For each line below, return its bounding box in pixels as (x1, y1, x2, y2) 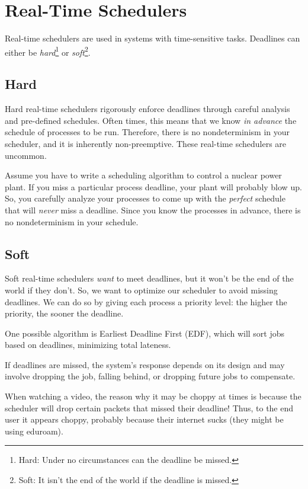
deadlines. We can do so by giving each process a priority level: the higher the (5, 295, 287, 308)
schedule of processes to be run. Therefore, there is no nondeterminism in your (5, 126, 290, 138)
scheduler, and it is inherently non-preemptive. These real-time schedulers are (5, 137, 287, 149)
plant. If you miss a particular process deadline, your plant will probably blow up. (5, 180, 302, 193)
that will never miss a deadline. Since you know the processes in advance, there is (5, 203, 301, 216)
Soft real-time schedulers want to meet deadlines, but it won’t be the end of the (5, 272, 294, 285)
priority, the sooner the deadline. (5, 307, 124, 319)
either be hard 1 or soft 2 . (5, 44, 91, 58)
